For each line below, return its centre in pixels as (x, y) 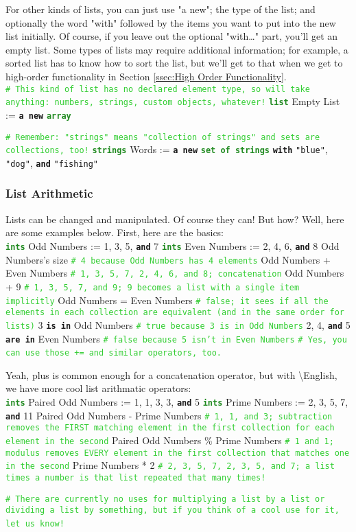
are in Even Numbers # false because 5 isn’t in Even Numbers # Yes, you (176, 338)
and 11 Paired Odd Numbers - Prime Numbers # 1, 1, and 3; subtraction (169, 415)
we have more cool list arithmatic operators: (98, 388)
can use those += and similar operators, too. (114, 353)
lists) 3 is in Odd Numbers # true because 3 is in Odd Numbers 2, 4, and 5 (178, 324)
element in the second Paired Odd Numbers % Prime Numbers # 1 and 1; (170, 440)
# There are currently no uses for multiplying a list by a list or (165, 499)
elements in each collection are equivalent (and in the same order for (175, 313)
